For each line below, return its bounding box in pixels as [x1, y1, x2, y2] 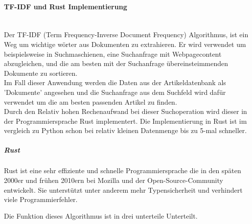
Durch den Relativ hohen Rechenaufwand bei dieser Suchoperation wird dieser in [4, 106, 247, 116]
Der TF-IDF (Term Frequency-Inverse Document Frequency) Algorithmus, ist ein [4, 29, 249, 40]
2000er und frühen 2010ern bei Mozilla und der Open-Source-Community [4, 175, 223, 185]
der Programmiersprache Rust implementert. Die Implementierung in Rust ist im [4, 115, 247, 126]
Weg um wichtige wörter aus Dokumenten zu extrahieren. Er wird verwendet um [4, 39, 246, 49]
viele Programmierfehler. [4, 194, 78, 204]
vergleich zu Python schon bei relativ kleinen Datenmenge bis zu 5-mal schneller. [4, 125, 247, 135]
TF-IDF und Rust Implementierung [4, 1, 127, 11]
